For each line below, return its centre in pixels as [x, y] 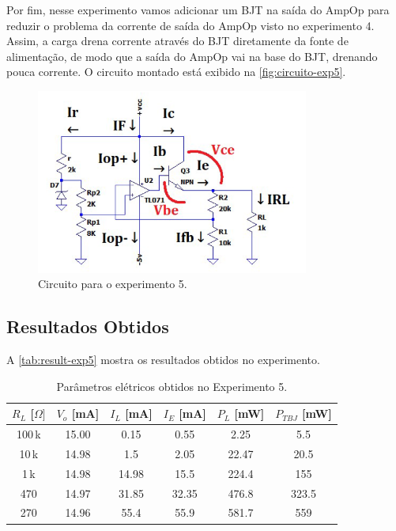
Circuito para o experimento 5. [113, 284]
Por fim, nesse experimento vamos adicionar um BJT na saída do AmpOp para [198, 9]
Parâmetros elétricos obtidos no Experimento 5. [172, 386]
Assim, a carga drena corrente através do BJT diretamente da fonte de [177, 41]
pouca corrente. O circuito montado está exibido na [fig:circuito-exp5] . [176, 72]
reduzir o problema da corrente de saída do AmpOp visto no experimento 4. [190, 25]
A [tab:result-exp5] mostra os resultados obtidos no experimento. [163, 360]
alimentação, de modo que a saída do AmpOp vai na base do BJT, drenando [192, 56]
